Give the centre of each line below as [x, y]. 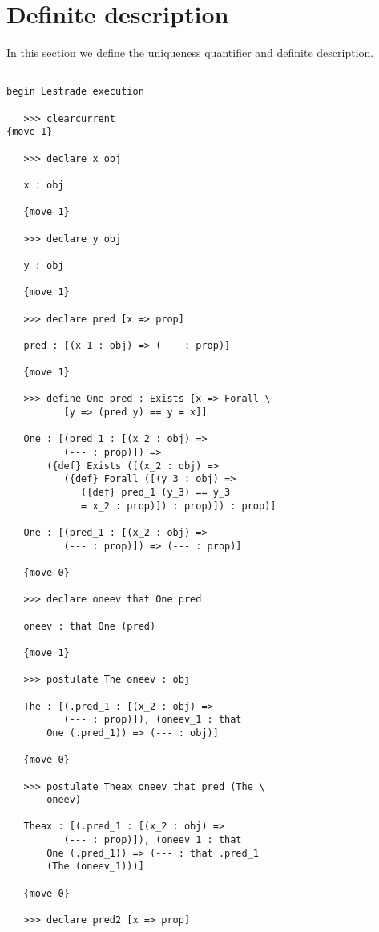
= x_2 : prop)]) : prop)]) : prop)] [179, 506]
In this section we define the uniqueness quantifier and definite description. [190, 53]
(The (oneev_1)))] [95, 867]
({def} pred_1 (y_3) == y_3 [156, 493]
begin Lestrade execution [75, 92]
